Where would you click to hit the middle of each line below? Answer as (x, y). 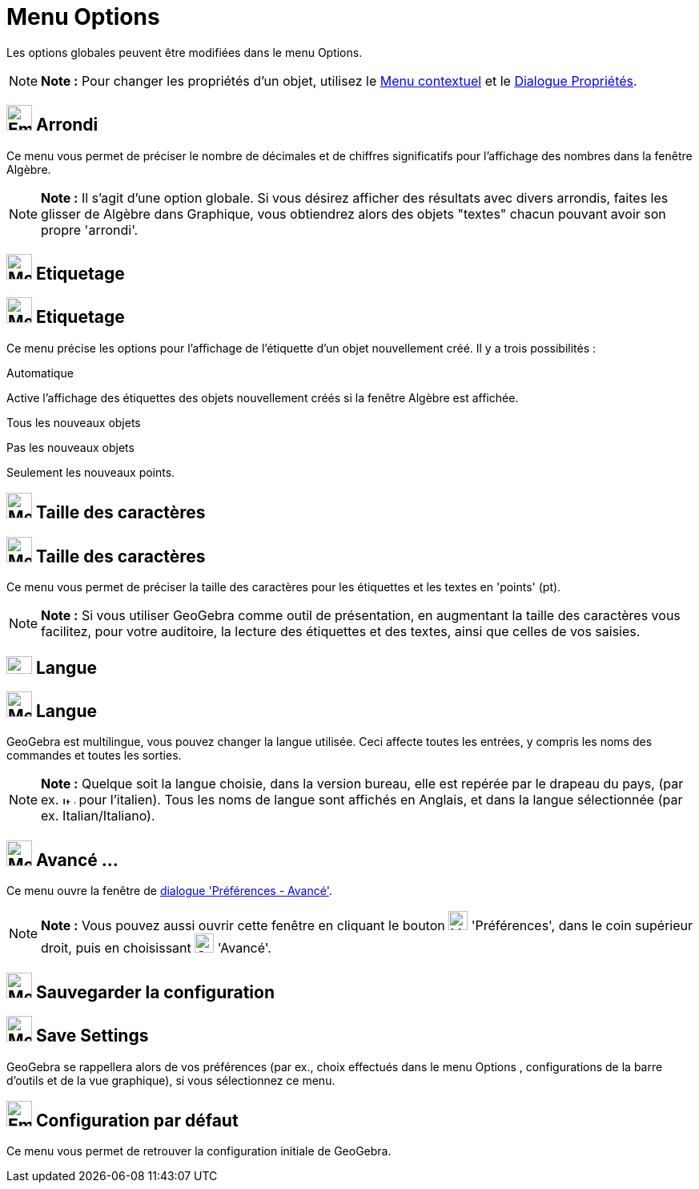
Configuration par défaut (137, 1120)
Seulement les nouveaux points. (91, 472)
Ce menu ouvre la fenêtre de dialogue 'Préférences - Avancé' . (169, 891)
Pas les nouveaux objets (70, 447)
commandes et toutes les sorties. (94, 756)
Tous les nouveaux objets (74, 422)
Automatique (40, 373)
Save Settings (92, 1036)
